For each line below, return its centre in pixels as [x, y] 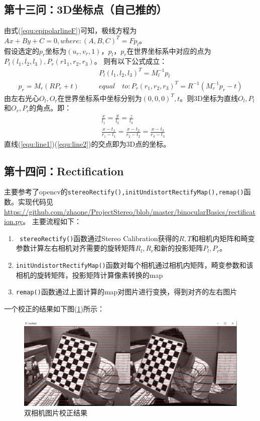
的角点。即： [50, 108]
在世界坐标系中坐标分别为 [100, 98]
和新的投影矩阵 [178, 248]
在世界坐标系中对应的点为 [169, 50]
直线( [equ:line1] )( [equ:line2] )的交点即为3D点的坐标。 [87, 143]
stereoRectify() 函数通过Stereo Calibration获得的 [99, 238]
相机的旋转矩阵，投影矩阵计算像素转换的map [89, 275]
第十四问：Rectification [64, 171]
